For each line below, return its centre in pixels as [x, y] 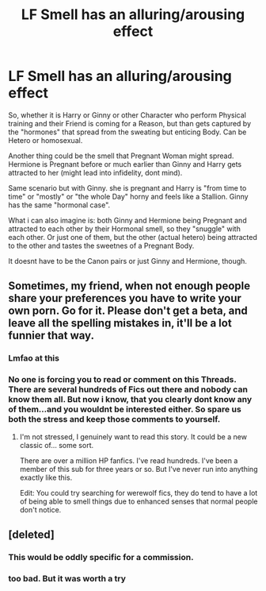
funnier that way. [51, 336]
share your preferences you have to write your [125, 298]
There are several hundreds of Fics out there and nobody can [128, 389]
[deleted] [32, 534]
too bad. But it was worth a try [67, 578]
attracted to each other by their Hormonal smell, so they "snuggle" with [125, 229]
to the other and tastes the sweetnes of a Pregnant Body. [101, 245]
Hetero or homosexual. [46, 140]
